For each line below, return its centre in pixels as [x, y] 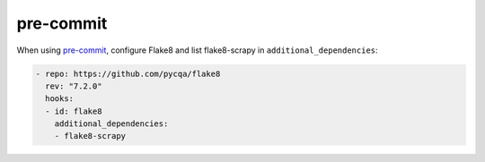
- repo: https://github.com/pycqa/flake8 [128, 73]
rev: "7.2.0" [74, 86]
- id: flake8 [74, 111]
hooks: [60, 99]
